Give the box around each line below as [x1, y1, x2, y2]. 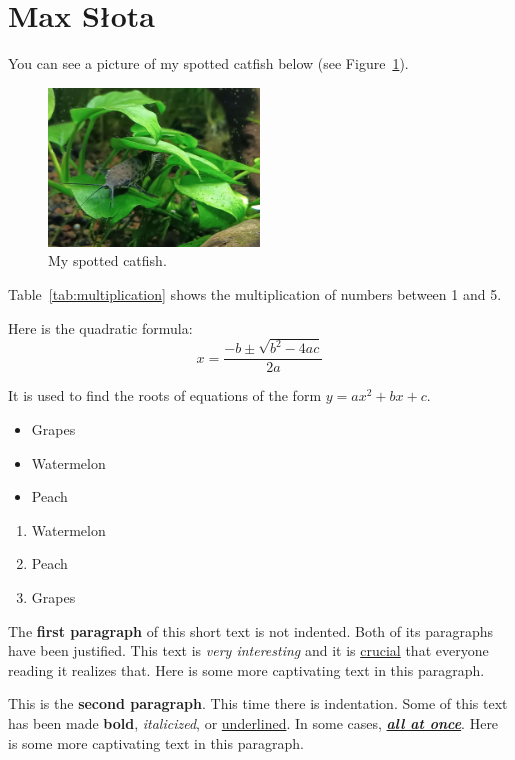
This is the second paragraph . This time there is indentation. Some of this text [8, 693, 508, 714]
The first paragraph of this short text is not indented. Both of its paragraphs [8, 620, 494, 641]
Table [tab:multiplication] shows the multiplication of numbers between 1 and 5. [8, 283, 502, 304]
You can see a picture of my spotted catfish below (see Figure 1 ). [8, 53, 409, 74]
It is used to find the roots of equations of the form [8, 385, 322, 406]
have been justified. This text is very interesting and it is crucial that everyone [8, 640, 489, 661]
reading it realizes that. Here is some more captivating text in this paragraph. [8, 659, 485, 680]
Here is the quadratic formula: [8, 317, 193, 338]
